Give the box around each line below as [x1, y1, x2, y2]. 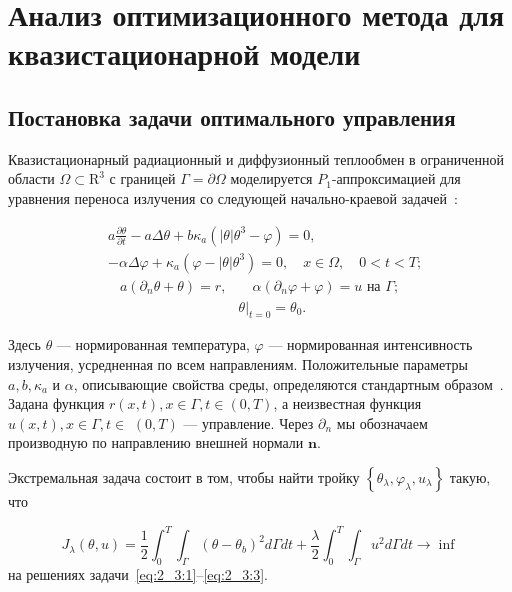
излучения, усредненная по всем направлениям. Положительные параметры [8, 354, 469, 375]
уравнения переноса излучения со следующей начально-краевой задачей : [8, 187, 458, 208]
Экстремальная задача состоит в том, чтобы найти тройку [8, 467, 360, 488]
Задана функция [8, 393, 105, 414]
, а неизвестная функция [273, 393, 422, 414]
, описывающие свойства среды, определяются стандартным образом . [73, 373, 504, 394]
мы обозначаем [336, 412, 428, 433]
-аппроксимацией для [331, 168, 461, 189]
